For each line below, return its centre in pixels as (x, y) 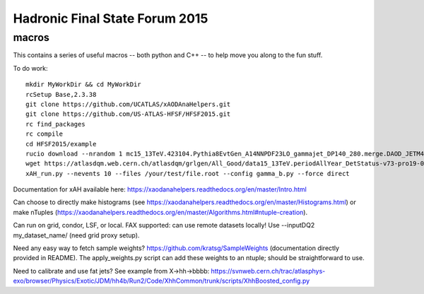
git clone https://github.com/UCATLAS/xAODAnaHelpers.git (128, 104)
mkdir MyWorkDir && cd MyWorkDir (83, 84)
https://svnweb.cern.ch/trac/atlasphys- (268, 271)
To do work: (30, 68)
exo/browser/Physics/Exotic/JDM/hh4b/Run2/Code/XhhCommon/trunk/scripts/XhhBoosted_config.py (161, 281)
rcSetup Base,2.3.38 (61, 94)
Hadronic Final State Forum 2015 (111, 18)
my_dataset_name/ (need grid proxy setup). (76, 235)
